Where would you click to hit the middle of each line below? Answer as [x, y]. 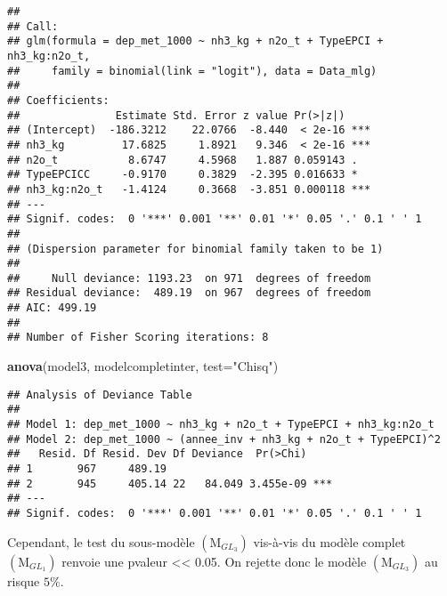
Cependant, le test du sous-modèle [101, 541]
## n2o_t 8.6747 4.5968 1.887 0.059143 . [183, 160]
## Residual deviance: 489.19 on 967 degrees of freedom [189, 293]
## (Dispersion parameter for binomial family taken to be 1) [195, 249]
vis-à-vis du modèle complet [329, 541]
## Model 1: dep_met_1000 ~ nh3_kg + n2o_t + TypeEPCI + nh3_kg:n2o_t [221, 424]
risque [24, 580]
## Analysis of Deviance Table [100, 395]
